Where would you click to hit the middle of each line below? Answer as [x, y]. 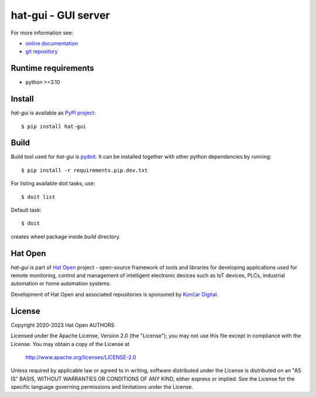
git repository [42, 51]
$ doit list [38, 197]
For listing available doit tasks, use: [53, 184]
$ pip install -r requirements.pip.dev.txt [85, 170]
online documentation [52, 43]
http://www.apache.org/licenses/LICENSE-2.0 [81, 357]
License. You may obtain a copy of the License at [70, 344]
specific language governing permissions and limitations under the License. [102, 387]
